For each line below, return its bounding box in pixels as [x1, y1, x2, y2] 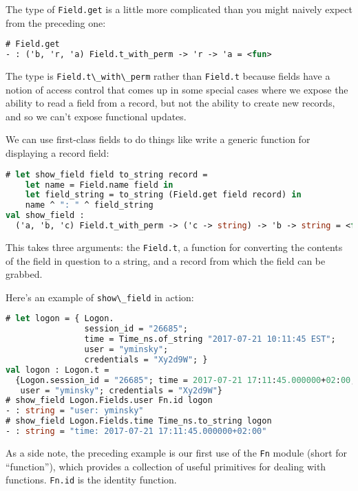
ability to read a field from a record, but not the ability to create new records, [6, 96, 335, 110]
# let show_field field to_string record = [6, 169, 208, 179]
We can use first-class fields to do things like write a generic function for [6, 132, 310, 146]
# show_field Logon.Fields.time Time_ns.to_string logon [6, 416, 272, 426]
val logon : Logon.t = [6, 364, 109, 375]
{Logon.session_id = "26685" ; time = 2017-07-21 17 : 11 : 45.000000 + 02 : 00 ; [15, 375, 356, 385]
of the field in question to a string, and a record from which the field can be [6, 253, 326, 268]
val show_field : [6, 210, 85, 221]
